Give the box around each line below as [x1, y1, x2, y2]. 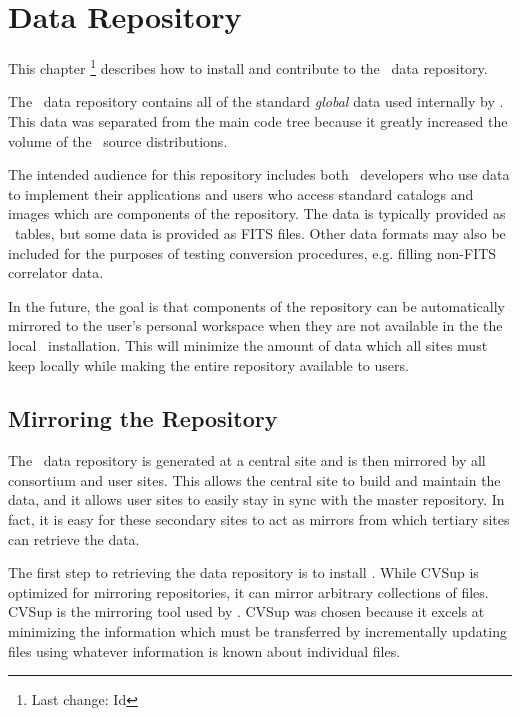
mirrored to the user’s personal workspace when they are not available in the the [8, 315, 503, 336]
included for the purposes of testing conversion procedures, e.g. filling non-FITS [8, 242, 497, 263]
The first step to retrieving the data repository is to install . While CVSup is [8, 562, 479, 583]
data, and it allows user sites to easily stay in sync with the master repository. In [8, 489, 505, 510]
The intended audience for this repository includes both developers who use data [8, 164, 510, 185]
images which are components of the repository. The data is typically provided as [8, 203, 506, 224]
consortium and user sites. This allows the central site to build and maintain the [8, 469, 501, 490]
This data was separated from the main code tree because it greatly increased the [8, 110, 508, 131]
